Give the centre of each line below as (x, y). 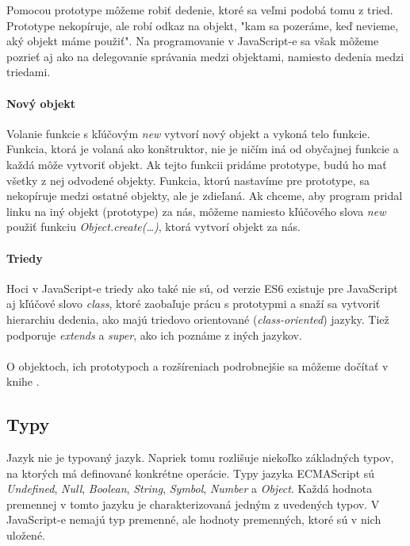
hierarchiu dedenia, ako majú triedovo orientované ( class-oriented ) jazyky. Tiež (198, 319)
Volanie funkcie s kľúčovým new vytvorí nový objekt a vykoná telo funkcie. (188, 133)
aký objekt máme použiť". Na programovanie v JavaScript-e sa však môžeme (193, 41)
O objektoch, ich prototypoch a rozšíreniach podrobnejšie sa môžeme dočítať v (197, 365)
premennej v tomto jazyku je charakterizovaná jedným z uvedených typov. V (193, 504)
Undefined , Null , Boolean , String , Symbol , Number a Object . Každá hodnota (190, 488)
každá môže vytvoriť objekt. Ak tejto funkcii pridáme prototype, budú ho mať (197, 164)
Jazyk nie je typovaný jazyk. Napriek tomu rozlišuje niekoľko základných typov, (200, 458)
